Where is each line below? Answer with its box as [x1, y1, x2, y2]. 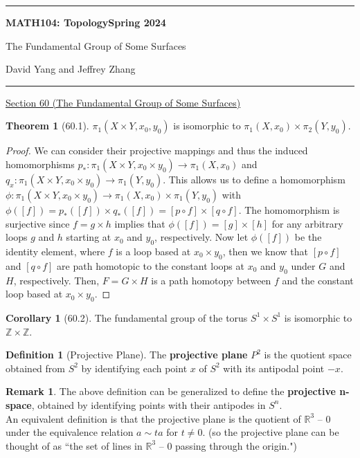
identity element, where [6, 244, 105, 258]
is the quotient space [264, 347, 352, 362]
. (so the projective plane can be [202, 425, 339, 439]
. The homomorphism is [238, 202, 340, 217]
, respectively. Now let [154, 230, 249, 244]
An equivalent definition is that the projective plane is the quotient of [6, 411, 301, 425]
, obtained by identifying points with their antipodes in [31, 397, 266, 412]
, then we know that [222, 244, 308, 258]
